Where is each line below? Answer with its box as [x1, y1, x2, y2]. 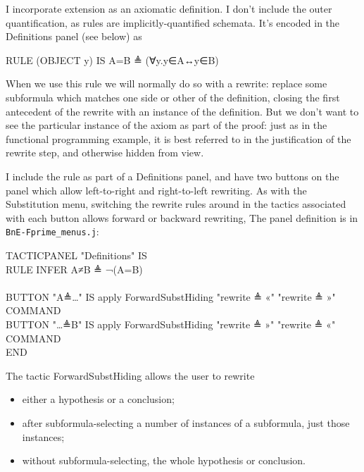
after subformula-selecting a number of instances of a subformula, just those [22, 415, 350, 430]
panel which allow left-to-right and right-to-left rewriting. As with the [6, 182, 307, 197]
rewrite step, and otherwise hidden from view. [6, 145, 204, 160]
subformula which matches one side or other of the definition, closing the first [6, 89, 340, 104]
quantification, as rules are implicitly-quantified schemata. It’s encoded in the [6, 15, 340, 30]
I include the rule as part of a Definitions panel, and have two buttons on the [6, 168, 339, 183]
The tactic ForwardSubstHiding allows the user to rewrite [6, 368, 255, 383]
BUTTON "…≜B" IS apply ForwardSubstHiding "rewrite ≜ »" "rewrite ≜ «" [6, 316, 336, 331]
